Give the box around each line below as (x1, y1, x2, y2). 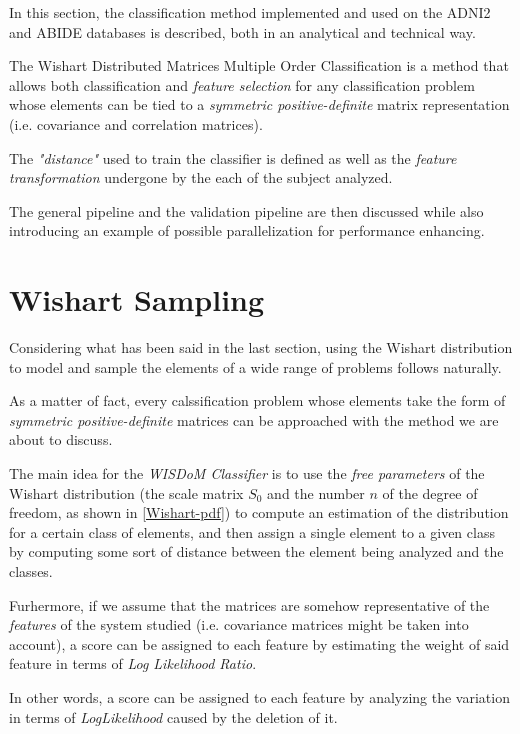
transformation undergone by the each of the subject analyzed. (9, 167, 393, 188)
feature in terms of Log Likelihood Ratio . (9, 653, 257, 674)
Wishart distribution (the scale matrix (9, 482, 244, 503)
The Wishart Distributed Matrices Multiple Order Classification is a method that (9, 55, 509, 76)
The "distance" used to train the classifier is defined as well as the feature (9, 147, 457, 168)
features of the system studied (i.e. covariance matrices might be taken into (9, 614, 469, 635)
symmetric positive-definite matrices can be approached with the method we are (9, 409, 499, 430)
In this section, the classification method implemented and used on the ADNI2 (9, 2, 491, 22)
